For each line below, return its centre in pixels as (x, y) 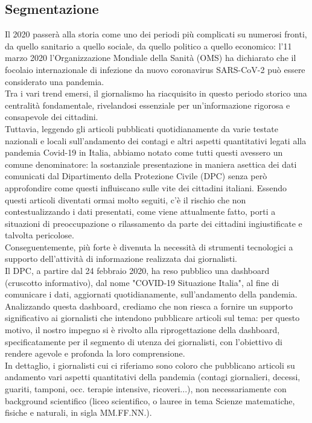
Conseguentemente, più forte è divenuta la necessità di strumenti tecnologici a (149, 246)
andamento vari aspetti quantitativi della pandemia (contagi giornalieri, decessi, (153, 377)
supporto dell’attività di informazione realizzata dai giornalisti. (121, 259)
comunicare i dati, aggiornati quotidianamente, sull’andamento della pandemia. (151, 294)
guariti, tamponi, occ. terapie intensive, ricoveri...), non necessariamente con (146, 389)
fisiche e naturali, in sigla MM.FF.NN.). (78, 412)
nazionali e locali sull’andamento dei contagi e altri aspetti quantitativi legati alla (156, 140)
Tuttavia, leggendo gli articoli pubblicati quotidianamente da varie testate (142, 128)
